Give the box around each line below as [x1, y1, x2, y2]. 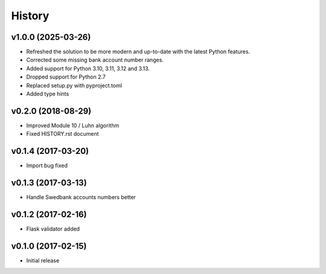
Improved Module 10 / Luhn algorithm [26, 121, 120, 129]
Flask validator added [26, 225, 80, 232]
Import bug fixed [26, 162, 68, 169]
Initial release [26, 256, 60, 264]
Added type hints [26, 91, 69, 98]
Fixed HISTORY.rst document [26, 130, 99, 138]
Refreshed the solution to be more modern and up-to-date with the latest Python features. [26, 48, 251, 56]
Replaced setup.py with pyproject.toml [26, 81, 123, 89]
